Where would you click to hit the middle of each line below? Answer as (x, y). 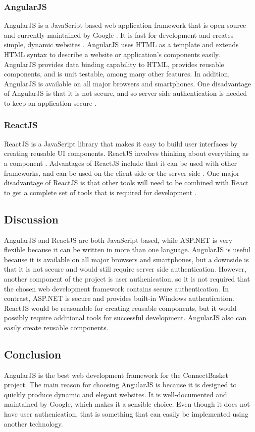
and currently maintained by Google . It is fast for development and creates (119, 35)
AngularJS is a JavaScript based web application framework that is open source (125, 25)
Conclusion (33, 354)
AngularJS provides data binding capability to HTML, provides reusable (114, 64)
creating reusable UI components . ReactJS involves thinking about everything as (126, 153)
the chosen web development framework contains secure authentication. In (117, 288)
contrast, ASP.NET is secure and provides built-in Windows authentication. (119, 298)
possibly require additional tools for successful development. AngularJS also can (125, 318)
